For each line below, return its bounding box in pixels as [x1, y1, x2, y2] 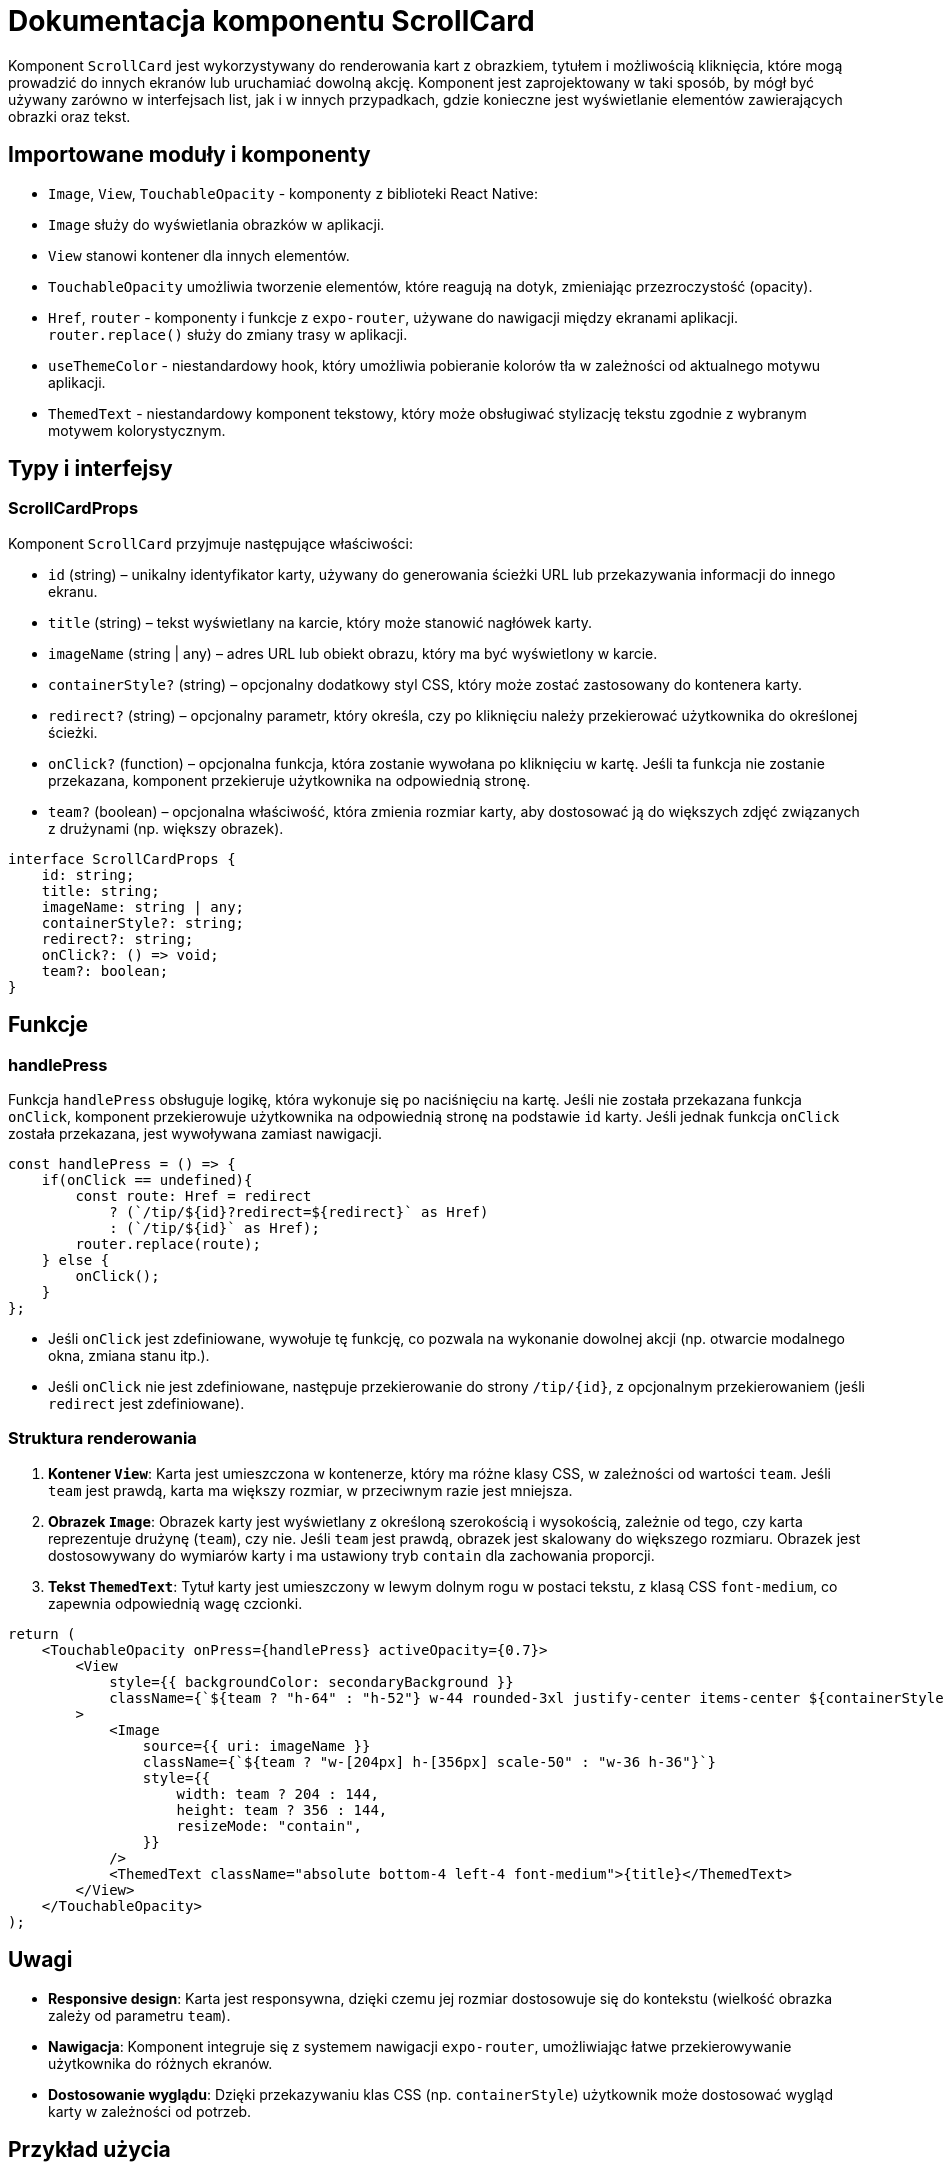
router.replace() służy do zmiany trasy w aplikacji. [48, 325, 408, 343]
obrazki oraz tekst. [8, 107, 131, 125]
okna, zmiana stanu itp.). [48, 1347, 210, 1365]
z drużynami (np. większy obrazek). [48, 819, 284, 837]
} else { [41, 1252, 110, 1269]
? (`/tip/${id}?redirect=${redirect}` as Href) [109, 1204, 489, 1221]
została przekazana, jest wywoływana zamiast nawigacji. [8, 1125, 383, 1143]
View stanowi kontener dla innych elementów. [48, 246, 350, 264]
